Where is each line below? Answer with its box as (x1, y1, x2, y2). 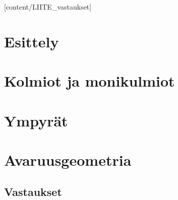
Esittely (4, 31, 59, 51)
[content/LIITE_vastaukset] (4, 2, 92, 12)
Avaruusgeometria (4, 149, 132, 170)
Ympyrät (4, 110, 68, 130)
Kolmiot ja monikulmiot (4, 71, 175, 91)
